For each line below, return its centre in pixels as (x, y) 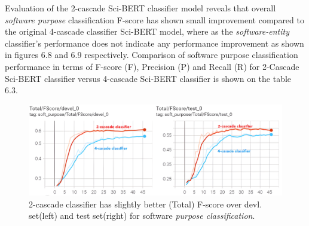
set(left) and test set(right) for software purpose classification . (142, 216)
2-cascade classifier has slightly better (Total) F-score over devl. (146, 204)
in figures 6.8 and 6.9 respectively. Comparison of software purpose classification (152, 55)
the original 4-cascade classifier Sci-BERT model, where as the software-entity (147, 31)
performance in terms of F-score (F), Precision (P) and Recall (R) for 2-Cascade (152, 66)
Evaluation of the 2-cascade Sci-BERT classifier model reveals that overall (140, 8)
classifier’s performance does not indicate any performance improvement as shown (154, 43)
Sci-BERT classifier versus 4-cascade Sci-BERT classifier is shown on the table (148, 78)
